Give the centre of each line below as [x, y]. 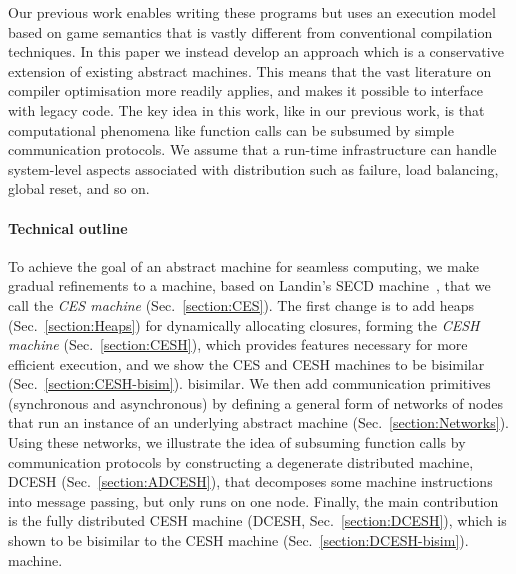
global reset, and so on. [79, 188]
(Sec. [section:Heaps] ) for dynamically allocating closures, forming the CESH [244, 324]
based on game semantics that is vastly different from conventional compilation [250, 31]
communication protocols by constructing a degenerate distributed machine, [241, 461]
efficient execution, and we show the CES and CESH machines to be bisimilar [246, 363]
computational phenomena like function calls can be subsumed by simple [231, 129]
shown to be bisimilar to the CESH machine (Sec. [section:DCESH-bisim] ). [238, 540]
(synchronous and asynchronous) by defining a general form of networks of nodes [255, 402]
